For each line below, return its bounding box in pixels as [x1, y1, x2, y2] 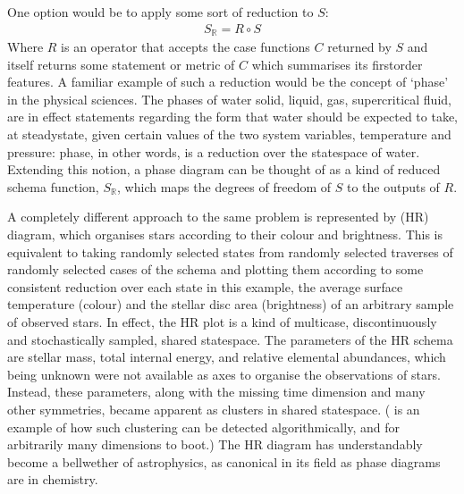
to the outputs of [346, 177, 440, 196]
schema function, [7, 177, 99, 196]
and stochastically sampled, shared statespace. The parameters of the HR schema [7, 330, 453, 348]
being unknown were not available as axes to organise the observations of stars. [7, 364, 441, 383]
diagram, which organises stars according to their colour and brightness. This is [7, 225, 443, 244]
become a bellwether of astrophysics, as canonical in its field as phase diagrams [7, 452, 441, 471]
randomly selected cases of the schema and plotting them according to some [7, 260, 424, 279]
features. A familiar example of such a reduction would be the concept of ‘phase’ [7, 72, 449, 91]
